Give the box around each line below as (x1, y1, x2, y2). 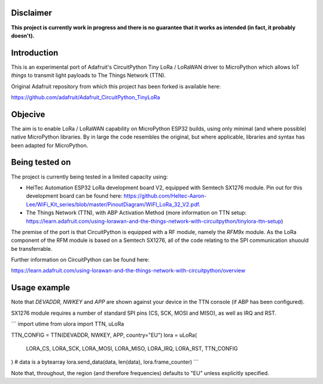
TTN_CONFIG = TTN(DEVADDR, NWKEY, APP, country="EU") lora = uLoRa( (11, 331, 197, 339)
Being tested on (11, 157, 71, 167)
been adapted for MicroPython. (11, 142, 89, 149)
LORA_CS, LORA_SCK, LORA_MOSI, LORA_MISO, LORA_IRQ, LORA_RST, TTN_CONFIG (26, 345, 238, 352)
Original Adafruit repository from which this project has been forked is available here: (11, 82, 221, 90)
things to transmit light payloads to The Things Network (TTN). (11, 72, 166, 79)
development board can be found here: (26, 192, 123, 199)
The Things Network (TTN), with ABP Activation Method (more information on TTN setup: (26, 209, 247, 216)
